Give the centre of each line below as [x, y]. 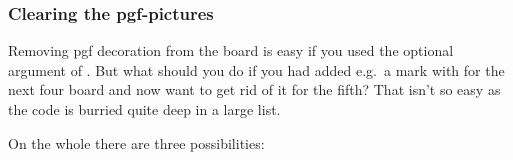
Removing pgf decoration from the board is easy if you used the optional [231, 50]
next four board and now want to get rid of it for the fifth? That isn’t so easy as [254, 89]
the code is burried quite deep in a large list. [144, 109]
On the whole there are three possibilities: [136, 142]
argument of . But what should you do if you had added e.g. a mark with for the [256, 69]
